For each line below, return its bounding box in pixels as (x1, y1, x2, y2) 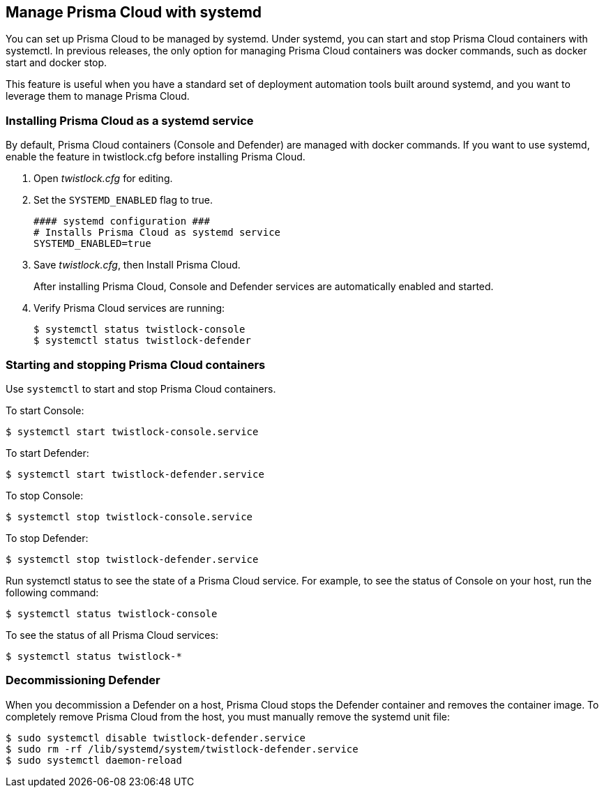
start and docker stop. (6, 56, 107, 69)
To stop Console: (6, 489, 84, 501)
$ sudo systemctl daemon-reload (6, 754, 182, 766)
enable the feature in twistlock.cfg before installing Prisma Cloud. (6, 151, 305, 163)
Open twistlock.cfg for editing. (33, 172, 173, 185)
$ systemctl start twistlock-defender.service (6, 468, 264, 480)
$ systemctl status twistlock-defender (33, 335, 251, 347)
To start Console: (6, 404, 84, 416)
